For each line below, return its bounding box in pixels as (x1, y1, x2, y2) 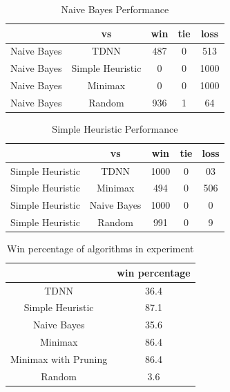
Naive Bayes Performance (61, 2, 169, 16)
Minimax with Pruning (10, 351, 108, 366)
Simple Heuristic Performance (52, 122, 178, 136)
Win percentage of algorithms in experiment (7, 241, 194, 256)
